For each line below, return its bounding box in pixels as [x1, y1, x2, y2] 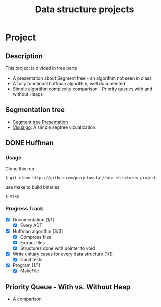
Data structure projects [35, 4, 134, 15]
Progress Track [5, 205, 44, 212]
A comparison [12, 296, 42, 302]
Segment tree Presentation [12, 119, 68, 125]
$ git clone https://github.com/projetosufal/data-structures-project [5, 175, 156, 180]
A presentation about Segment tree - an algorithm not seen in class [12, 75, 152, 81]
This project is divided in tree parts [5, 65, 77, 71]
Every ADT [20, 222, 43, 228]
